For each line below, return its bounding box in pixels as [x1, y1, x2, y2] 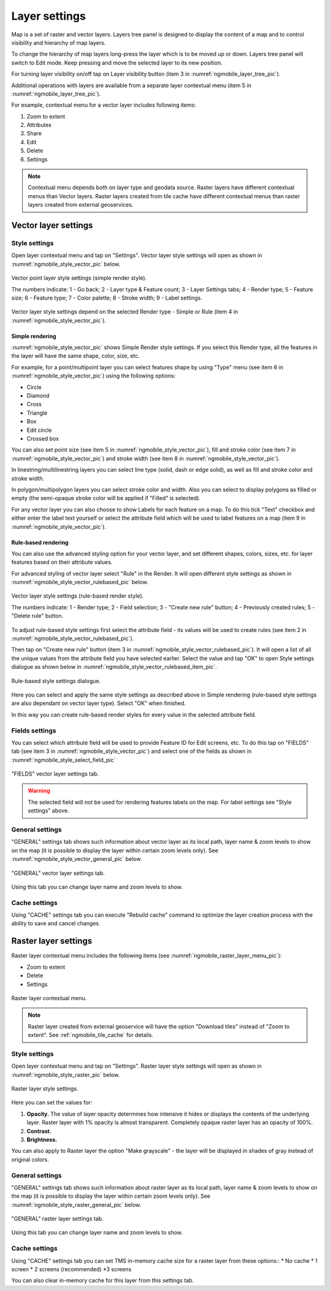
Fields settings [11, 726, 56, 734]
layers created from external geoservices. [28, 201, 134, 209]
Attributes [26, 121, 52, 129]
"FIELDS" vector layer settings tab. [11, 770, 99, 777]
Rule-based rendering [11, 539, 69, 546]
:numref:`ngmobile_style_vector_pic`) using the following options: [11, 372, 176, 380]
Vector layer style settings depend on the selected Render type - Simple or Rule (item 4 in [11, 308, 238, 315]
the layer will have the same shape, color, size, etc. [11, 352, 140, 360]
